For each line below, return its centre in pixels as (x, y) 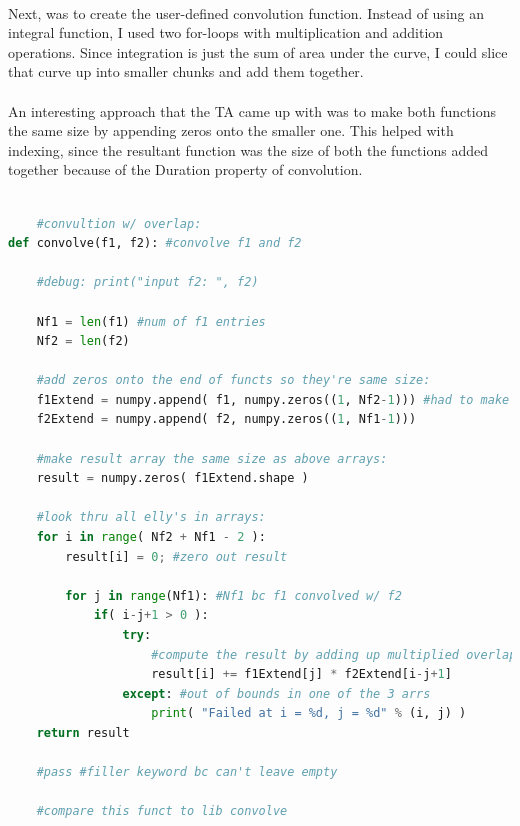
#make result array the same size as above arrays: (212, 458)
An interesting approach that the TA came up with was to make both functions (252, 110)
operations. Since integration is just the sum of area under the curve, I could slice (258, 51)
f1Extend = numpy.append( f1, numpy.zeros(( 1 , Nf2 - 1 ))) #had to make (273, 399)
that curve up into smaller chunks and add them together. (186, 71)
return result (83, 732)
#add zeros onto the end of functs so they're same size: (233, 380)
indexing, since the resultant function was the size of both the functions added (248, 149)
